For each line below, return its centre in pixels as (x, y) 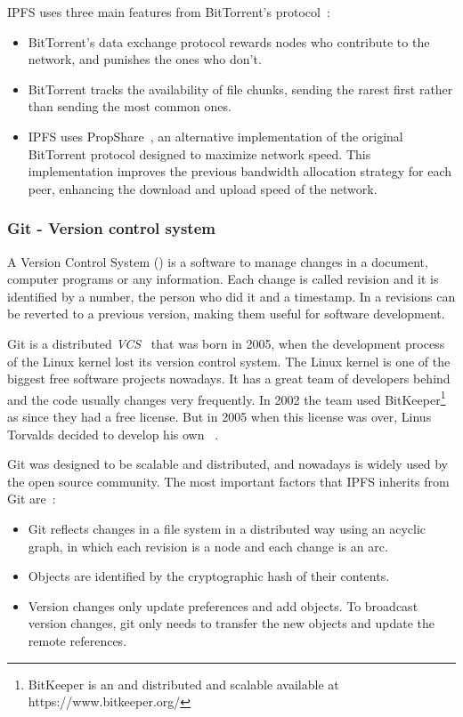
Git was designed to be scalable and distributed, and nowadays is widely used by (227, 464)
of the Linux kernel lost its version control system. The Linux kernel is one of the (229, 361)
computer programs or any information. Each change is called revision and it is (223, 279)
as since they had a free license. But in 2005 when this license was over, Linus (219, 416)
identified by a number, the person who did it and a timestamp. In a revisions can (231, 296)
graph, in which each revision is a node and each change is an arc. (208, 546)
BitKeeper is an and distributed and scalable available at (183, 684)
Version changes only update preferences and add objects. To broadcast (223, 605)
